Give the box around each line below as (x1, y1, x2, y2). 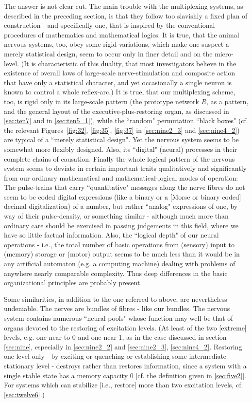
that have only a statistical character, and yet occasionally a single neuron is (4, 77, 232, 87)
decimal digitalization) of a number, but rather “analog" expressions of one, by (4, 201, 238, 211)
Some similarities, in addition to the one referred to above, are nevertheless (4, 293, 227, 304)
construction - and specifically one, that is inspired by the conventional (4, 20, 215, 30)
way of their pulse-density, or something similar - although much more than (4, 211, 229, 221)
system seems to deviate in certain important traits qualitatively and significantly (4, 163, 247, 173)
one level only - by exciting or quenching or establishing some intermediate (4, 351, 227, 361)
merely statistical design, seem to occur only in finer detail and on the (4, 48, 213, 58)
